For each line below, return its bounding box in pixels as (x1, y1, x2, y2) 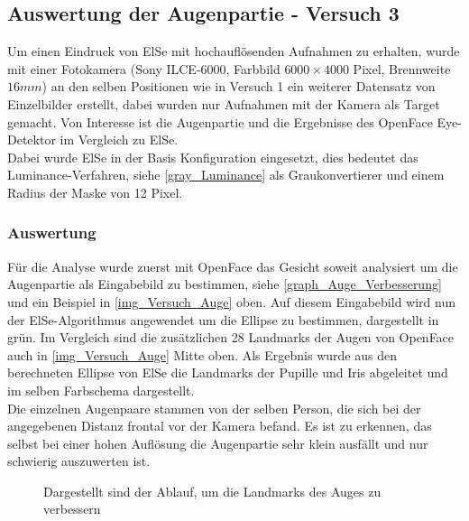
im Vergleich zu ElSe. (60, 130, 179, 149)
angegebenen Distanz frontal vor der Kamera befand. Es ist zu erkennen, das (7, 416, 432, 435)
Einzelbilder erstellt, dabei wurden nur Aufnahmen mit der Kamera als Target (7, 94, 440, 113)
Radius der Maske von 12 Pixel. (7, 182, 183, 201)
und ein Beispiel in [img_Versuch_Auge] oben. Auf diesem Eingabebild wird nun (7, 292, 455, 311)
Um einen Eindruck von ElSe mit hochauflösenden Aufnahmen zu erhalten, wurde (7, 42, 460, 60)
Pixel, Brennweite (353, 59, 451, 78)
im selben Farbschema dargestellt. (7, 380, 195, 399)
